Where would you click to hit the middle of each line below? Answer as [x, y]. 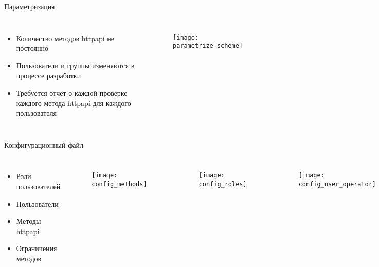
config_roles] [223, 184]
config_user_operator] [337, 184]
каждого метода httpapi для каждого [74, 103]
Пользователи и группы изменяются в [75, 65]
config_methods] [119, 184]
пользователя [36, 113]
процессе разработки [49, 75]
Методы [29, 221]
